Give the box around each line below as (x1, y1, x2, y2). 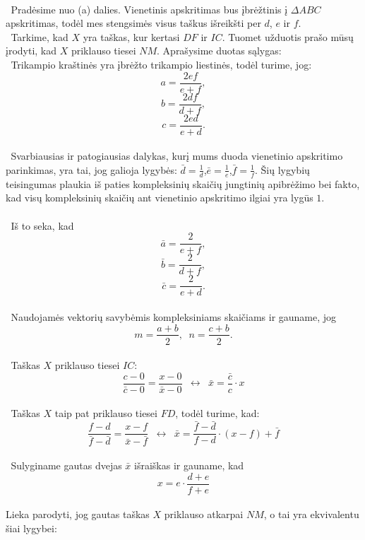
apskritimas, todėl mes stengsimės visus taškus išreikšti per (6, 16, 261, 30)
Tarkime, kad (11, 29, 68, 44)
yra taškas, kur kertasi (83, 29, 180, 44)
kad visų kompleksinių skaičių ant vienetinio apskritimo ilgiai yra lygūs (6, 190, 313, 205)
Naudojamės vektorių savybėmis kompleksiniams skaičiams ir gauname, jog (11, 309, 337, 324)
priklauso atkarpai (164, 507, 244, 522)
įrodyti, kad (6, 43, 57, 58)
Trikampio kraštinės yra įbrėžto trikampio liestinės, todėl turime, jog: (11, 57, 312, 71)
